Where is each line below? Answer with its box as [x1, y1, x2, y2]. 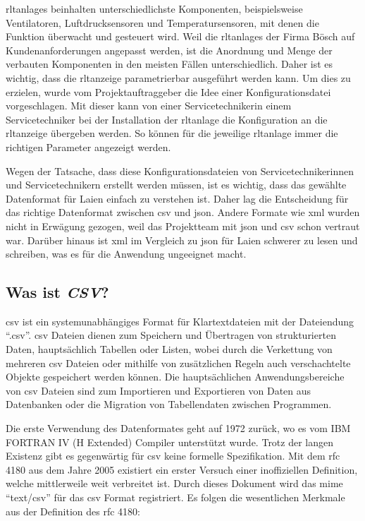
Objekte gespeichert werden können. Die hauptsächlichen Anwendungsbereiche [6, 369, 345, 384]
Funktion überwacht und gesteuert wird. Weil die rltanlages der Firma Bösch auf [6, 29, 355, 44]
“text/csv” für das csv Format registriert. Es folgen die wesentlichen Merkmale [6, 490, 345, 505]
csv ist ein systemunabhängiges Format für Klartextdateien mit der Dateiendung [6, 313, 354, 328]
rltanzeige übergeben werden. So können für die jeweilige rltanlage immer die [6, 126, 338, 140]
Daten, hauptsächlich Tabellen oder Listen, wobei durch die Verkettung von [6, 342, 333, 357]
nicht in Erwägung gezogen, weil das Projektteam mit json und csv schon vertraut [6, 218, 360, 233]
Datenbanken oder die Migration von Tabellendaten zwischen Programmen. [6, 397, 332, 412]
